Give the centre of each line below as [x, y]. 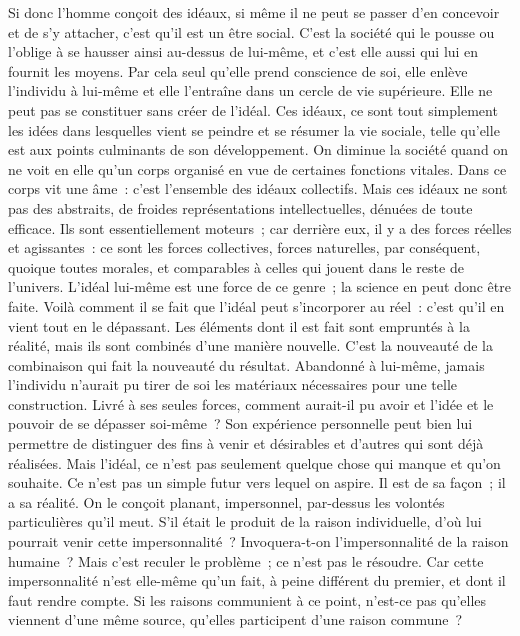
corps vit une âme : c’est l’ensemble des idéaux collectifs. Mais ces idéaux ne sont [258, 188]
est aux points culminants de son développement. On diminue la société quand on [258, 149]
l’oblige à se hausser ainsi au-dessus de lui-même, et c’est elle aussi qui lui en [243, 51]
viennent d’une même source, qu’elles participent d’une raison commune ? [235, 619]
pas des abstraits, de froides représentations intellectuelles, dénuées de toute [240, 207]
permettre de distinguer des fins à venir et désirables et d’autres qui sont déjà [246, 443]
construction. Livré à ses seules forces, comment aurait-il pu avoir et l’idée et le [251, 403]
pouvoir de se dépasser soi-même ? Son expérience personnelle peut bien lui [240, 423]
